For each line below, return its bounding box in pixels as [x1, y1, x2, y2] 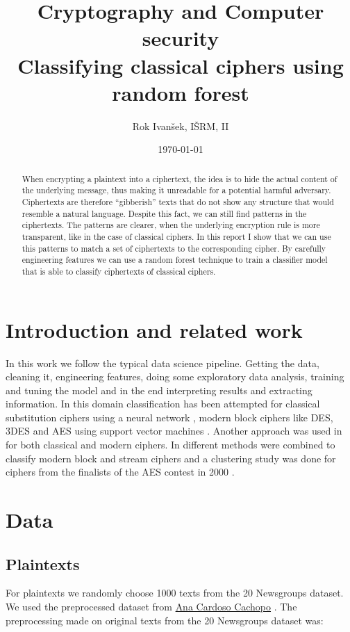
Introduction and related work [6, 315, 303, 343]
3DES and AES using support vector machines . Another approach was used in [6, 423, 342, 438]
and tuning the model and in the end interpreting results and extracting [6, 382, 312, 397]
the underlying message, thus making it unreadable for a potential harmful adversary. [22, 184, 331, 196]
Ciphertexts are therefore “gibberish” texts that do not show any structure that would [22, 195, 334, 207]
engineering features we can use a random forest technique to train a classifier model [22, 254, 328, 266]
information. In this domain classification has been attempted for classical [6, 396, 320, 411]
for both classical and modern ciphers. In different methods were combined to [6, 437, 335, 452]
